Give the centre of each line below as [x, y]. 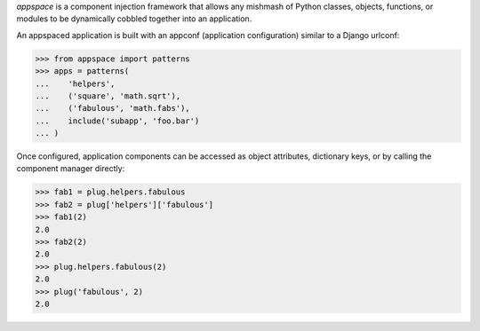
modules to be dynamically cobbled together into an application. [134, 19]
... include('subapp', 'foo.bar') [117, 121]
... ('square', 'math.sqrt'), [108, 96]
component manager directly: [71, 169]
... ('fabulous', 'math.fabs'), [112, 108]
